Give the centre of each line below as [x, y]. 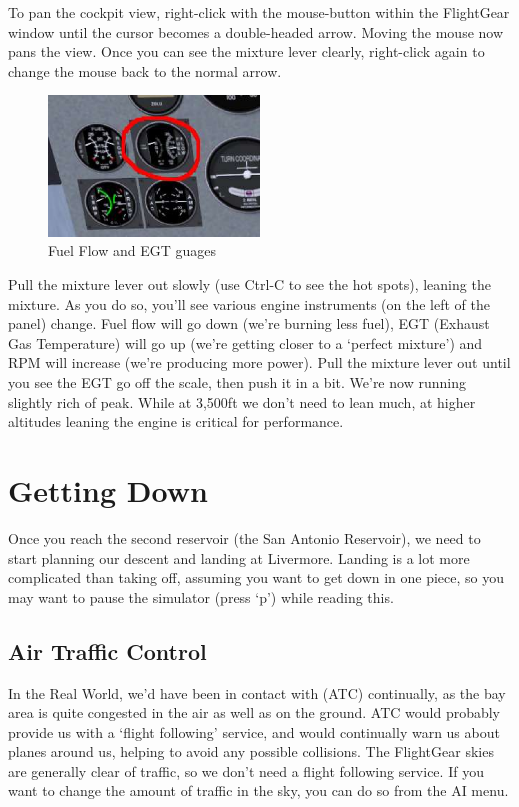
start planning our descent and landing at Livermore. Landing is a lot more [239, 557]
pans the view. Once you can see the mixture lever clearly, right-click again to [246, 51]
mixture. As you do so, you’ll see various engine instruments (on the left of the [249, 303]
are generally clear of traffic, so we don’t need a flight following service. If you [246, 770]
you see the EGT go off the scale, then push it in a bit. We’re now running [237, 382]
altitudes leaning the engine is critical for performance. [176, 421]
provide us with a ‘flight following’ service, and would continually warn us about [254, 731]
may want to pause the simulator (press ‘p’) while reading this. [201, 596]
